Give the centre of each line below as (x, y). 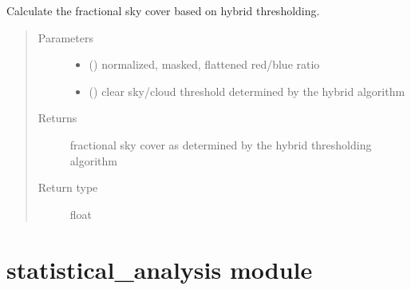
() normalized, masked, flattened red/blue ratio (204, 64)
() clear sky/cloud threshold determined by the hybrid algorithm (247, 91)
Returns (57, 118)
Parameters (65, 37)
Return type (68, 187)
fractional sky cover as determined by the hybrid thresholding (221, 144)
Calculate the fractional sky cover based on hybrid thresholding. (163, 10)
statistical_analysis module (160, 269)
